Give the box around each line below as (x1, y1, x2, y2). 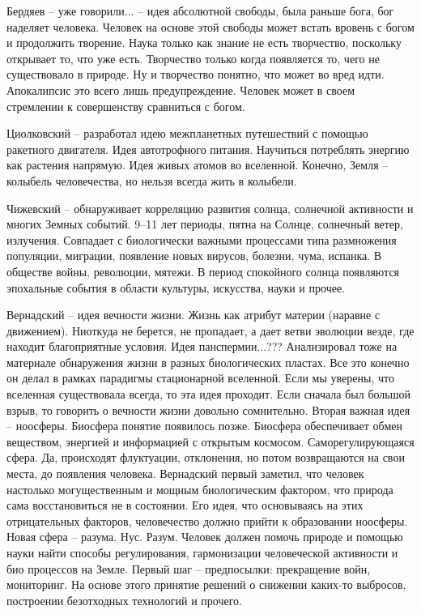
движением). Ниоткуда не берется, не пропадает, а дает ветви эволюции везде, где (6, 322, 415, 339)
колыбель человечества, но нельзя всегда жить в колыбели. (6, 172, 297, 189)
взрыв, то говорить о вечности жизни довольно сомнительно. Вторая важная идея (6, 401, 410, 418)
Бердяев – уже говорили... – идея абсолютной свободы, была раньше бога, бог (6, 2, 394, 19)
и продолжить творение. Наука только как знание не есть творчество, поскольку (6, 34, 402, 51)
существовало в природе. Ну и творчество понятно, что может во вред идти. (6, 66, 385, 83)
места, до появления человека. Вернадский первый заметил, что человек (6, 465, 364, 482)
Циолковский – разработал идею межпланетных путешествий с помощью (6, 125, 368, 142)
